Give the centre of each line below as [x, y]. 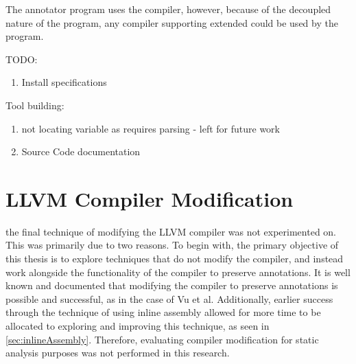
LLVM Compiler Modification [150, 198]
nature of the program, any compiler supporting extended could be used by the [172, 22]
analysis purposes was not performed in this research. [118, 353]
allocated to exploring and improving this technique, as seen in [138, 326]
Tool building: [35, 105]
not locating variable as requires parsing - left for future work [151, 128]
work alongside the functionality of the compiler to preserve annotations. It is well [178, 272]
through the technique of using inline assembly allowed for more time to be [163, 312]
